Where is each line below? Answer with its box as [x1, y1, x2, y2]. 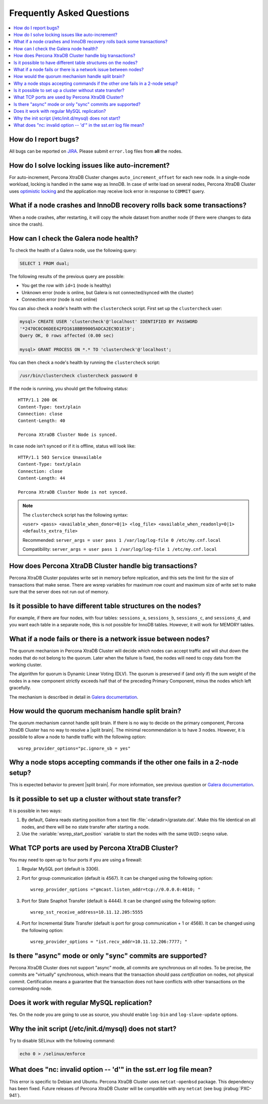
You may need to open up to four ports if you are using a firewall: [9, 857, 142, 863]
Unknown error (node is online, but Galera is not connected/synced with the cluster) [21, 289, 194, 295]
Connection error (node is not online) [21, 296, 98, 302]
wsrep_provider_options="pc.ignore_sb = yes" [18, 746, 131, 751]
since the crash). [9, 221, 44, 227]
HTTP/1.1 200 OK [18, 397, 58, 403]
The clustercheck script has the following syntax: [22, 512, 129, 518]
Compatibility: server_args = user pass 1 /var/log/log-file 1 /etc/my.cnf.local [22, 546, 217, 552]
